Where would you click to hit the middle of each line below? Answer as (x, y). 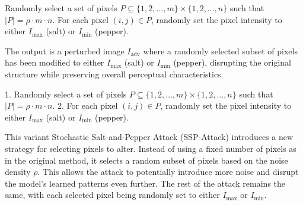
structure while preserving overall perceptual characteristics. (114, 74)
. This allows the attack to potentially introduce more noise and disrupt (168, 172)
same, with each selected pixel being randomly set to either (112, 195)
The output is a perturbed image (65, 51)
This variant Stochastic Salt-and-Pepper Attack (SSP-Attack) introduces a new (149, 137)
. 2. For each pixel (85, 105)
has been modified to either (55, 62)
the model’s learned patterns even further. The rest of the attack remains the (145, 183)
